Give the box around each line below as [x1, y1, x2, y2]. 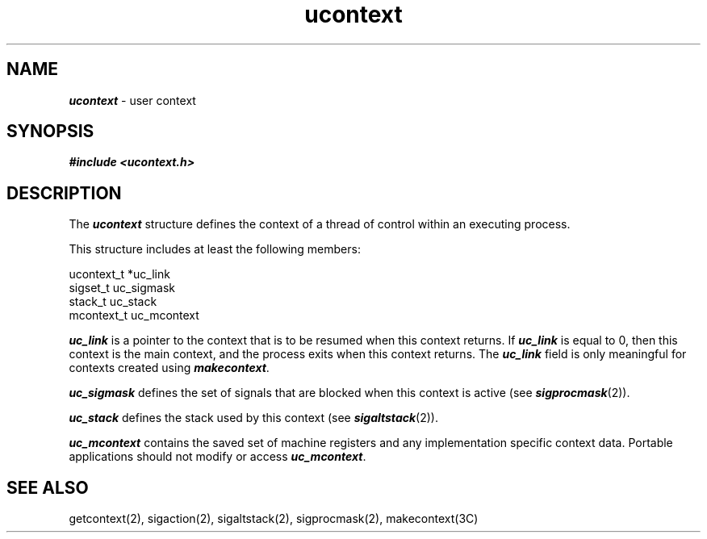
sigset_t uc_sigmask [69, 281, 176, 295]
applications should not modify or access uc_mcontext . [69, 449, 366, 464]
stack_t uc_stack [69, 295, 157, 309]
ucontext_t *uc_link [69, 267, 170, 282]
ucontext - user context [69, 93, 196, 107]
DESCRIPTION [6, 182, 122, 203]
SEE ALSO [6, 477, 89, 498]
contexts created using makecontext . [69, 361, 270, 375]
